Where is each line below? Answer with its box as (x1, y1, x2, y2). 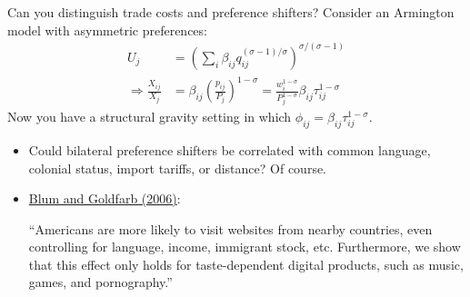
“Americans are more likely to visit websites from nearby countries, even (28, 219, 433, 238)
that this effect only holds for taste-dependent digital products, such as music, (28, 254, 464, 273)
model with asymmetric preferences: (7, 20, 207, 39)
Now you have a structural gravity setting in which (7, 107, 292, 126)
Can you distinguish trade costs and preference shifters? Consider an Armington (7, 3, 455, 21)
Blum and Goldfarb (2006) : (28, 189, 181, 208)
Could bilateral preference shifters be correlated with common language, (28, 140, 431, 159)
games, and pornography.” (28, 272, 173, 292)
